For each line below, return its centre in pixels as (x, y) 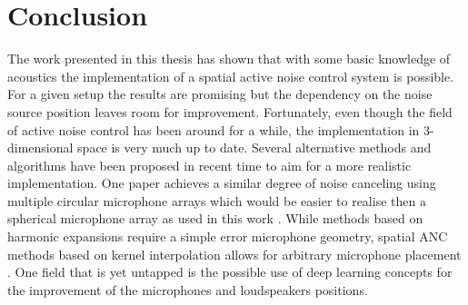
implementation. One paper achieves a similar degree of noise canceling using (222, 183)
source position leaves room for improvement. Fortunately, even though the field (230, 111)
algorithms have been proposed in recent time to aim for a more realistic (209, 165)
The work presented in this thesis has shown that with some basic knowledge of (229, 59)
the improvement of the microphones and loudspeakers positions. (188, 289)
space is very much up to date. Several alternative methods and (254, 148)
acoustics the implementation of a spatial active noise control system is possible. (231, 76)
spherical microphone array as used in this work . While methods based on (215, 218)
